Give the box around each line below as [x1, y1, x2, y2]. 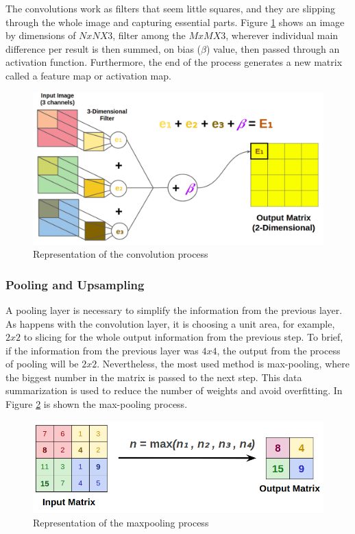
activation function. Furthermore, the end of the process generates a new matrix [5, 55, 343, 69]
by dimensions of [5, 28, 76, 43]
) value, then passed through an [206, 41, 340, 56]
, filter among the [112, 28, 186, 43]
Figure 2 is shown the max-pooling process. [5, 397, 188, 411]
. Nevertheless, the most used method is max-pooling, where [97, 356, 350, 371]
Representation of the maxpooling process [33, 515, 209, 529]
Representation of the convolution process [33, 247, 208, 261]
